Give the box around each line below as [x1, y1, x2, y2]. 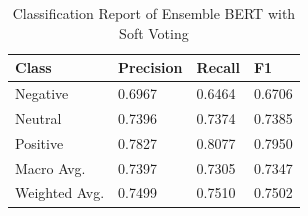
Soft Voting [119, 22, 189, 43]
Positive [15, 132, 64, 153]
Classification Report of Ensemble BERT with [12, 3, 296, 23]
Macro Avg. [15, 157, 86, 178]
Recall [196, 57, 240, 78]
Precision [118, 57, 183, 78]
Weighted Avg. [15, 182, 105, 203]
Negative [15, 83, 69, 104]
